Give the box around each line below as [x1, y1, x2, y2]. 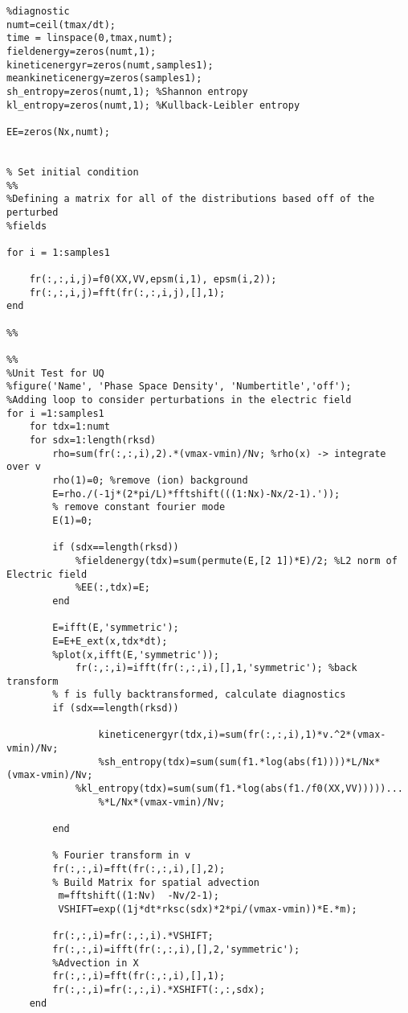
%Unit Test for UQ [6, 367, 104, 379]
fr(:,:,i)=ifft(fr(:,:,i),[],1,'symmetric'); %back [75, 662, 357, 674]
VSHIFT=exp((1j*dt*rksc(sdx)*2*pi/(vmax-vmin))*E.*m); [58, 903, 357, 915]
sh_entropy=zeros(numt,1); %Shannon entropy [6, 85, 248, 97]
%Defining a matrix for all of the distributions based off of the [6, 193, 375, 205]
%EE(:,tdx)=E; [75, 582, 150, 594]
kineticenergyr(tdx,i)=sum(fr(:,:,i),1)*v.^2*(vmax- [98, 729, 386, 741]
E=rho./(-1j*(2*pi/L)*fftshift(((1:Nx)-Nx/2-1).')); [52, 488, 341, 500]
